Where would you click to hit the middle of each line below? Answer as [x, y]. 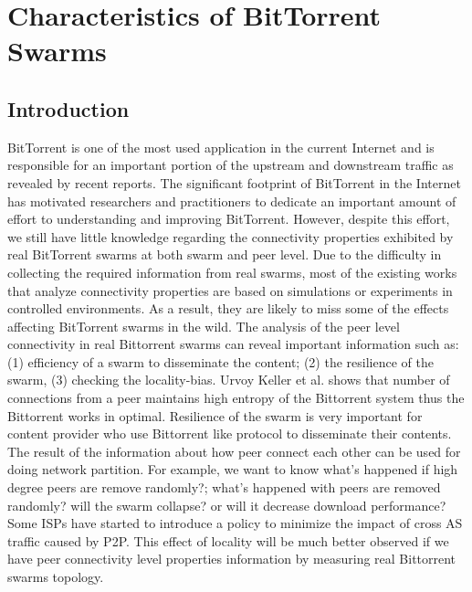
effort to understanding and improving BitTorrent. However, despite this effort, [229, 219]
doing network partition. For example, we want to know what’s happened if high [233, 469]
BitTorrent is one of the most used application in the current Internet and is [221, 147]
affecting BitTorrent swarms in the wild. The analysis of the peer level [204, 326]
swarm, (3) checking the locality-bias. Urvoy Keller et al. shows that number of [229, 380]
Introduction [68, 108]
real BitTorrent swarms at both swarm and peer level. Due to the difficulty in [225, 254]
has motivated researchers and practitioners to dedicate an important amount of [232, 201]
